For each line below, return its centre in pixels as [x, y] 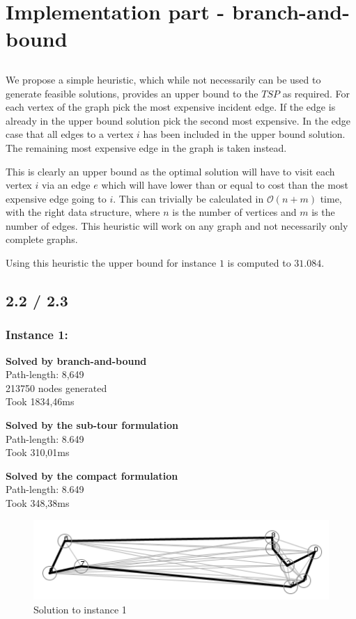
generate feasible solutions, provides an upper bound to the [132, 93]
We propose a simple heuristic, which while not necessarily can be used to [163, 79]
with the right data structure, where [83, 212]
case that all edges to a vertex [70, 134]
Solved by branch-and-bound [76, 360]
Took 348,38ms [38, 503]
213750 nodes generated [56, 387]
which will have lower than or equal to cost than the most [225, 185]
